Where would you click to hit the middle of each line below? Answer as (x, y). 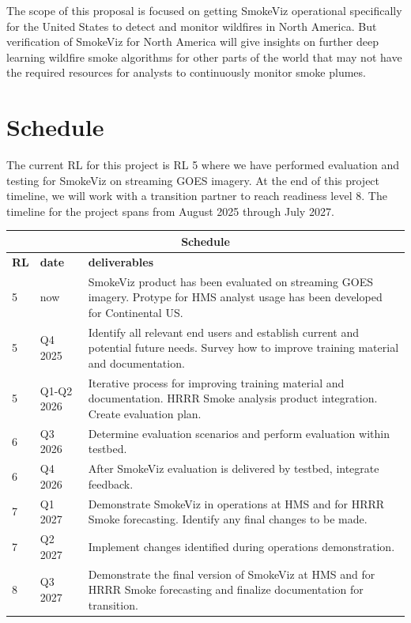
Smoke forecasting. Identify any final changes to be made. (228, 519)
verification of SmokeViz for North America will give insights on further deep (192, 42)
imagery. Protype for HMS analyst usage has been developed (235, 297)
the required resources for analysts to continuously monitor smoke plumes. (186, 72)
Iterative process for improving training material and (216, 382)
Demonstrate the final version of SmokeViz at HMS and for (232, 574)
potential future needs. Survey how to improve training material (243, 347)
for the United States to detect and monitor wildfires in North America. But (192, 26)
